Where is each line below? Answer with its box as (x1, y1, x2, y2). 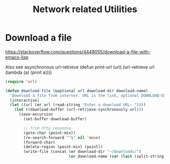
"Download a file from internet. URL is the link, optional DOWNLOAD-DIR (10, 93, 168, 98)
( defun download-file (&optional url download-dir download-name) (5, 88, 148, 93)
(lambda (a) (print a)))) (5, 69, 52, 75)
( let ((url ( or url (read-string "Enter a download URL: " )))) (10, 102, 146, 107)
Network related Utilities (32, 4, 138, 15)
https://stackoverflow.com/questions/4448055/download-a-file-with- (5, 49, 151, 55)
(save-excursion (18, 112, 53, 117)
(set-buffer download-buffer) (23, 116, 87, 122)
